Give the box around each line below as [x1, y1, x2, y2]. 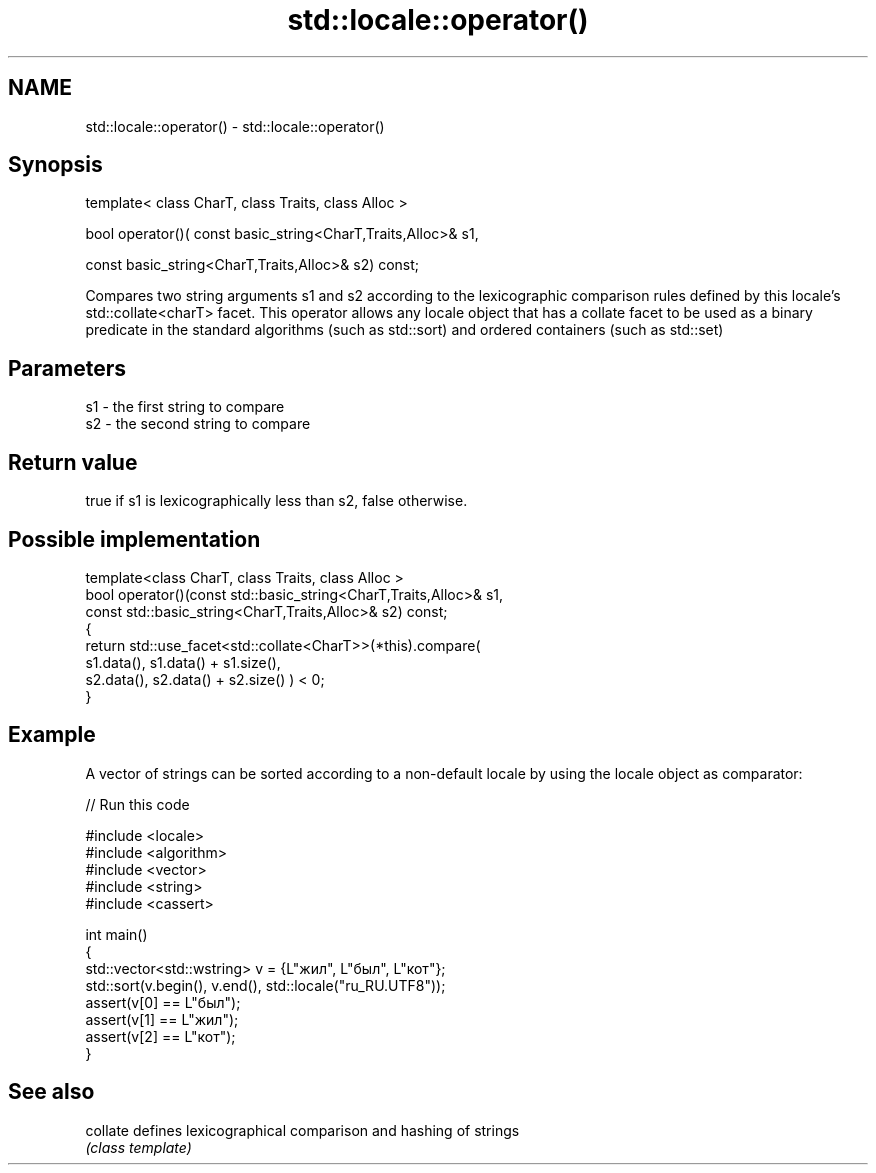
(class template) [85, 1138, 192, 1156]
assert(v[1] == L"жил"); [85, 1010, 239, 1028]
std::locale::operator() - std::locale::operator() [85, 117, 385, 135]
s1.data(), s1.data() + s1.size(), [85, 653, 281, 671]
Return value [8, 449, 138, 475]
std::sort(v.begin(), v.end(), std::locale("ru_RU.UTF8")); [85, 976, 446, 994]
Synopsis [8, 152, 103, 178]
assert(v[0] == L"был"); [85, 993, 241, 1011]
